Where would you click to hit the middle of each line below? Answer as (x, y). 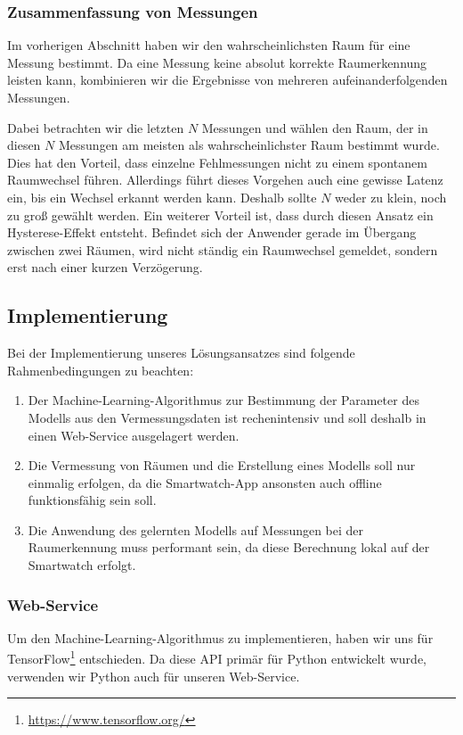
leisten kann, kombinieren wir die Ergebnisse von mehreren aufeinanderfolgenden (227, 80)
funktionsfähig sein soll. (92, 500)
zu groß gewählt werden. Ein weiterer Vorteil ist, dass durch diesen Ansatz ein (220, 215)
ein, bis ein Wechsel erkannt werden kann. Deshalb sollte (162, 197)
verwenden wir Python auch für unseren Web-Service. (154, 676)
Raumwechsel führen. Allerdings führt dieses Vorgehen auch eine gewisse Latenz (225, 180)
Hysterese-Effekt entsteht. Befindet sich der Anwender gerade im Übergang (212, 232)
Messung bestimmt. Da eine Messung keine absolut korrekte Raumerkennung (217, 62)
